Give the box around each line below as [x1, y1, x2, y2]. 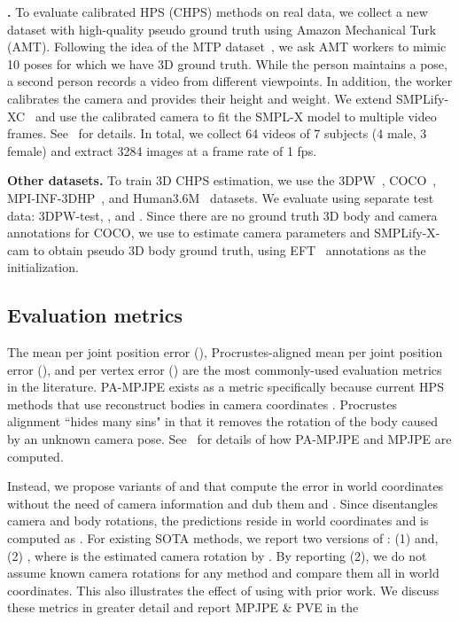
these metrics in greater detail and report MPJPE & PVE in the [7, 598, 359, 617]
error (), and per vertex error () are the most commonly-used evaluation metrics [7, 360, 442, 378]
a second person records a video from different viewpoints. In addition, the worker [7, 72, 453, 90]
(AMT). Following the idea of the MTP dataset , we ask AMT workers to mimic [7, 37, 447, 56]
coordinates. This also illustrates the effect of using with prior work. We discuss [7, 580, 440, 599]
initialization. [7, 258, 79, 276]
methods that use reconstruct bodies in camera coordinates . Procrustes [7, 394, 398, 413]
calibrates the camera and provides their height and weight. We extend [7, 89, 393, 107]
